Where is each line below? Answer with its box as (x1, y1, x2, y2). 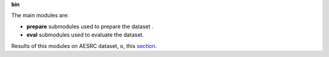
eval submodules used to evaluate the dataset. (26, 31, 144, 38)
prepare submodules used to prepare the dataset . (26, 23, 154, 30)
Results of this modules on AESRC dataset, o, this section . (11, 42, 157, 49)
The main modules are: (11, 12, 69, 19)
